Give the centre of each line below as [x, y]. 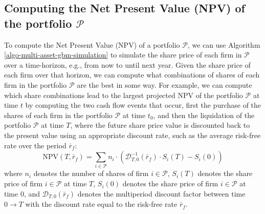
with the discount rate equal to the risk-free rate [101, 204]
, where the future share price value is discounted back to [160, 125]
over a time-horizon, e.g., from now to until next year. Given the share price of [127, 64]
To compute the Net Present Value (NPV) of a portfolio [92, 44]
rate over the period [35, 145]
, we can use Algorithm [224, 44]
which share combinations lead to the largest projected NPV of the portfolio [124, 95]
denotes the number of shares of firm [91, 173]
